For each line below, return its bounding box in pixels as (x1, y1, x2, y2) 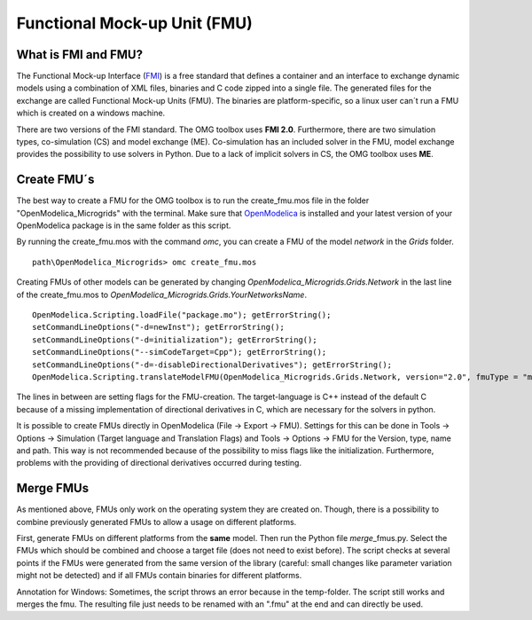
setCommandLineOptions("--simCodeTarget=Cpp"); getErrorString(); (32, 347, 327, 357)
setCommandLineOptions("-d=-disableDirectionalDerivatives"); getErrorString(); (32, 359, 393, 370)
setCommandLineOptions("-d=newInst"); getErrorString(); (32, 322, 286, 333)
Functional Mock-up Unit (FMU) (16, 13, 253, 33)
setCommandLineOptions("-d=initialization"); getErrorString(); (32, 334, 318, 345)
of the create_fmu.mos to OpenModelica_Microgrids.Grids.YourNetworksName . (16, 289, 308, 300)
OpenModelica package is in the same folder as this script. (16, 220, 231, 231)
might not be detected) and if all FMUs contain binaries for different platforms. (16, 570, 302, 581)
